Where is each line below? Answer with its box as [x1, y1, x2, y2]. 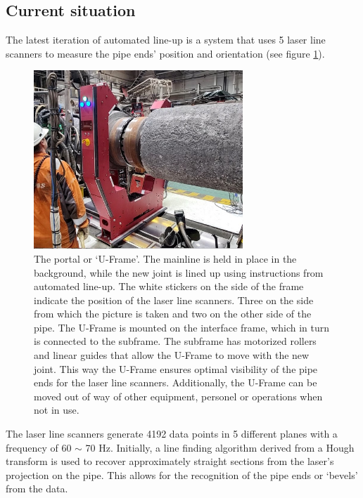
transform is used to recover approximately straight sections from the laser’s [6, 454, 334, 468]
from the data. [6, 481, 68, 496]
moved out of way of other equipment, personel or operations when [34, 388, 323, 403]
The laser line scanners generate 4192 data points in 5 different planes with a [6, 426, 338, 441]
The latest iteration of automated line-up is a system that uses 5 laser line [6, 32, 326, 47]
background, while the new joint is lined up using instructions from [34, 265, 324, 280]
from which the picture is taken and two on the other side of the [34, 306, 312, 321]
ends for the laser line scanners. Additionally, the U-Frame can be [34, 375, 317, 390]
